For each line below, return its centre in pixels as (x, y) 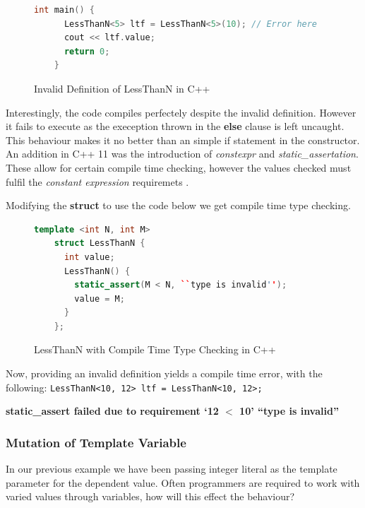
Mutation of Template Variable (96, 442)
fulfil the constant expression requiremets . (97, 181)
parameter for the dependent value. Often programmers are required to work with (183, 482)
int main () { (64, 10)
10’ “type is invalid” (289, 411)
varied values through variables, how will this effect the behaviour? (150, 496)
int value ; (89, 257)
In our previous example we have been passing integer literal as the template (172, 469)
